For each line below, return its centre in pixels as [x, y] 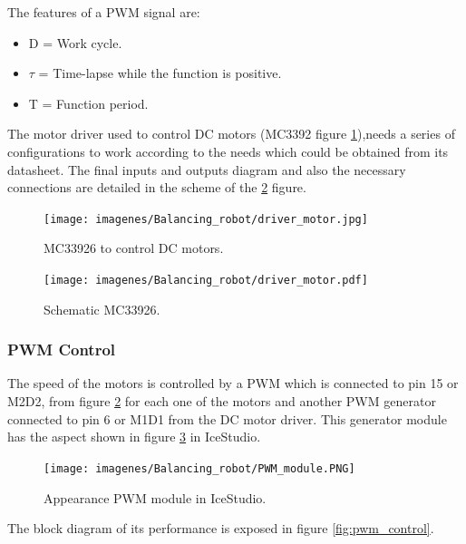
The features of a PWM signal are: [104, 12]
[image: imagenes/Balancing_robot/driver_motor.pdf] [206, 280]
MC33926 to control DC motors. [134, 248]
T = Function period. [88, 103]
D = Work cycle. [75, 42]
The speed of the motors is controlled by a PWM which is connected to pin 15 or [233, 383]
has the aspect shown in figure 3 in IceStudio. [134, 437]
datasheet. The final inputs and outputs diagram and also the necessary [207, 169]
